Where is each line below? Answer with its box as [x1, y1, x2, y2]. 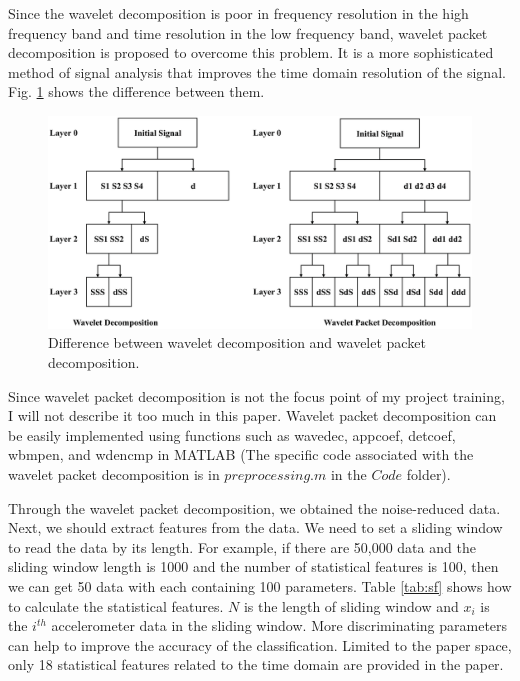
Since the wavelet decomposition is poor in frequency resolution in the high [8, 3, 469, 23]
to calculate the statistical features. [8, 595, 224, 616]
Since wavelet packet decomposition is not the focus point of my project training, [8, 385, 505, 406]
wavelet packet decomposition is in [8, 463, 220, 484]
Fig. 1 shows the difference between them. [8, 81, 265, 102]
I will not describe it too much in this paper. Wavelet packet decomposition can [8, 405, 497, 426]
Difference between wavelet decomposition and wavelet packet [48, 332, 426, 353]
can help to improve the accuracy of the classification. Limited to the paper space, [8, 634, 512, 655]
